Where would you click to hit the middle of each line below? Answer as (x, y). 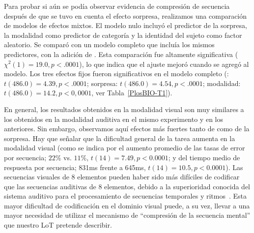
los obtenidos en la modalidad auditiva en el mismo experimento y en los (113, 119)
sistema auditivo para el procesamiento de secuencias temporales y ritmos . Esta (126, 196)
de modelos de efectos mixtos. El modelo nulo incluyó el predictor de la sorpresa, (126, 25)
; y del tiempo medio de (204, 157)
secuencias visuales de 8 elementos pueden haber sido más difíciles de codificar (122, 177)
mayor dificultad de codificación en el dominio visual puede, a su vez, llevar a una (127, 205)
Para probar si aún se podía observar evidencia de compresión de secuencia (117, 6)
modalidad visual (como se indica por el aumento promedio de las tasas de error (125, 148)
